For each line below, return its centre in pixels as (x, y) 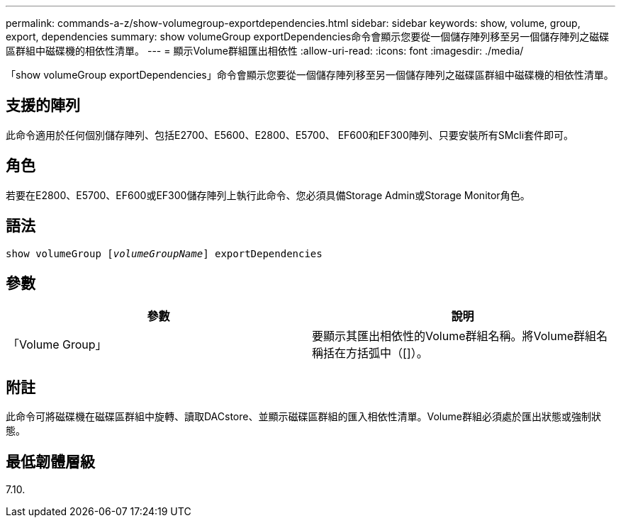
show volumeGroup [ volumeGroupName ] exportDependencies (164, 253)
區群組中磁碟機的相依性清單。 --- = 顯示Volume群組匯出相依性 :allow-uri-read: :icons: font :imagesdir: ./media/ (265, 51)
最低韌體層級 (50, 461)
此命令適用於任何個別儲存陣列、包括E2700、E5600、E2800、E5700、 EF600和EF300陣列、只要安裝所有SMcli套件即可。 (290, 135)
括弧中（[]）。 (393, 353)
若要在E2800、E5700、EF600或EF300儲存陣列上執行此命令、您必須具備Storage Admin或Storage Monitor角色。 (268, 195)
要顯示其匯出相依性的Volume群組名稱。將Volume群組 (454, 336)
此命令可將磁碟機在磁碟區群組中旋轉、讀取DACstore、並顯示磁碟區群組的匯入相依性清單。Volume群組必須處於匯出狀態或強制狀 (303, 417)
